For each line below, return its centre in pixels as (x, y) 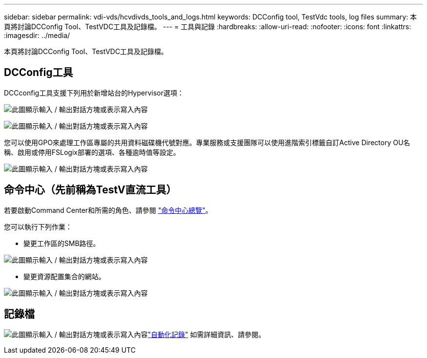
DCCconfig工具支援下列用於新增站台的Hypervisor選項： (94, 93)
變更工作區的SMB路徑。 (62, 243)
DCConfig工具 (39, 73)
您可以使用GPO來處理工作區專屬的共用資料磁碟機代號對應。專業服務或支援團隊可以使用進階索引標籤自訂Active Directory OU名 (207, 142)
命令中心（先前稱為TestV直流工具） (90, 190)
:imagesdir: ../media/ (37, 35)
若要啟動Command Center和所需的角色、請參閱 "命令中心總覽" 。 (108, 210)
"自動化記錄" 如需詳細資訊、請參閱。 (206, 334)
